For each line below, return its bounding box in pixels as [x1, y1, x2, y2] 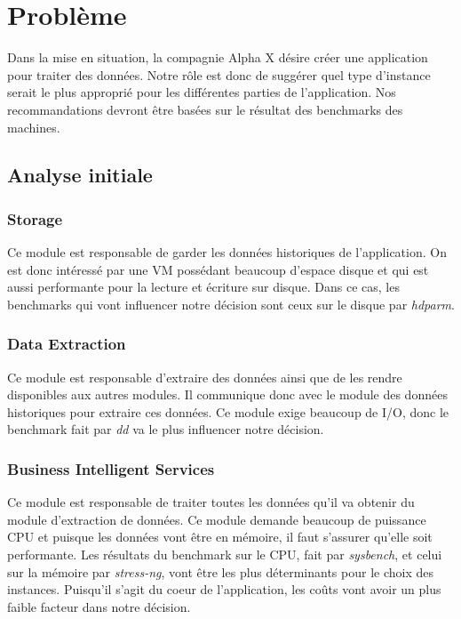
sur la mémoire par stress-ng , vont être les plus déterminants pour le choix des [7, 562, 433, 581]
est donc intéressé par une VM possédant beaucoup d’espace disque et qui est [7, 260, 429, 278]
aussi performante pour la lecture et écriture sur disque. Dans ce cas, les [7, 277, 400, 296]
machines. [7, 117, 60, 136]
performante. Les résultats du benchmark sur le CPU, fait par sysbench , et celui [7, 545, 442, 564]
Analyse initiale [7, 161, 153, 189]
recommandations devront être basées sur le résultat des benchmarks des [7, 100, 403, 118]
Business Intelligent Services [7, 457, 215, 479]
